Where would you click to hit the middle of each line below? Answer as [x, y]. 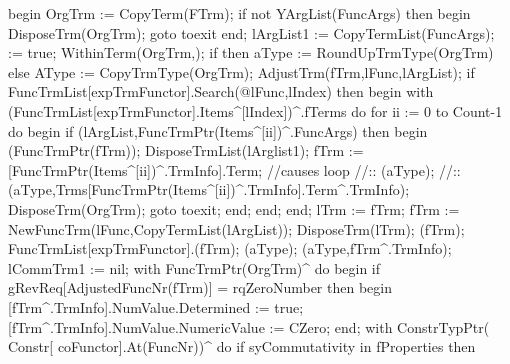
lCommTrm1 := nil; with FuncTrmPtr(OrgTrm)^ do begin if [194, 267]
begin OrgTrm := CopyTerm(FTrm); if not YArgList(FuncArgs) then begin [239, 13]
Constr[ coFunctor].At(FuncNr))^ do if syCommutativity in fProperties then [242, 346]
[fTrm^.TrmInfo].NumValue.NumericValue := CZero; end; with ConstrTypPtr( [249, 326]
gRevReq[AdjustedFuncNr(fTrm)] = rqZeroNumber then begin [200, 287]
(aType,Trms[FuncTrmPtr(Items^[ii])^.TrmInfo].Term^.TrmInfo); [209, 189]
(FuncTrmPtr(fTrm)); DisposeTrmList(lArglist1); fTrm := [186, 150]
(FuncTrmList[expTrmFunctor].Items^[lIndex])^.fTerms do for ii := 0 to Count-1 [255, 110]
